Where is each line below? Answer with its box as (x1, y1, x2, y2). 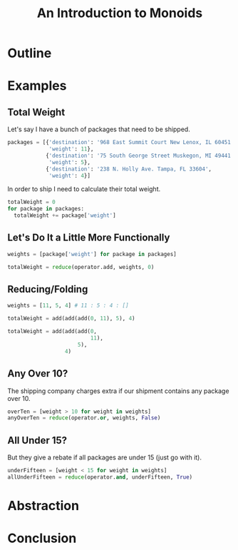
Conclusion (7, 530, 77, 546)
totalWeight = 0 (7, 198, 56, 206)
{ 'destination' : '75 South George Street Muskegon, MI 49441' (45, 152, 234, 159)
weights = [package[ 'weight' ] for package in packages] (7, 250, 177, 258)
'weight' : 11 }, (48, 146, 94, 153)
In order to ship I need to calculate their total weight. (7, 185, 161, 193)
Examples (7, 78, 67, 94)
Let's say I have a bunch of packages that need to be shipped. (7, 125, 190, 133)
